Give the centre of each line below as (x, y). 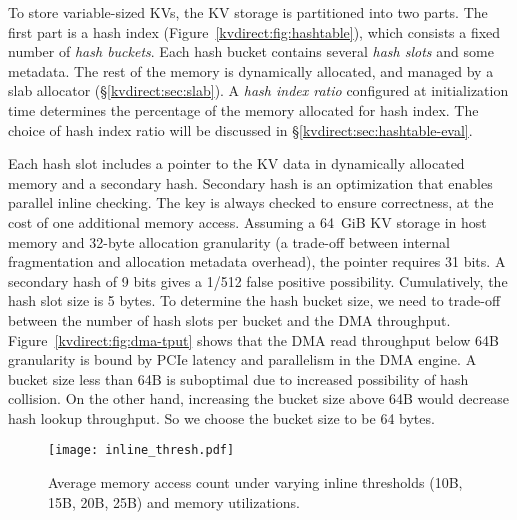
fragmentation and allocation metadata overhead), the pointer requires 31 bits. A (257, 261)
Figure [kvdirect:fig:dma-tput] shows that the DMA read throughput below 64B (253, 339)
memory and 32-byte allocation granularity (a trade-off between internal (229, 241)
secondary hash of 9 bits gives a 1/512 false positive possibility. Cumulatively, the (258, 280)
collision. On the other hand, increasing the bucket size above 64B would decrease (259, 398)
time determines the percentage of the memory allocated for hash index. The (243, 109)
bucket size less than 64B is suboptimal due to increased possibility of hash (238, 378)
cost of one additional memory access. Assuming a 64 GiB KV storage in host (247, 221)
